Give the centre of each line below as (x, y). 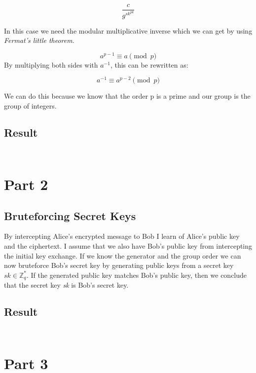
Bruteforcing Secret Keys (70, 215)
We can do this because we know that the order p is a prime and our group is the (127, 96)
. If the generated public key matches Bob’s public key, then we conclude (137, 275)
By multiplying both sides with (51, 64)
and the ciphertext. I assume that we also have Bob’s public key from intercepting (128, 246)
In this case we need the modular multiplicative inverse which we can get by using (128, 30)
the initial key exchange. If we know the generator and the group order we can (123, 255)
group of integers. (30, 106)
